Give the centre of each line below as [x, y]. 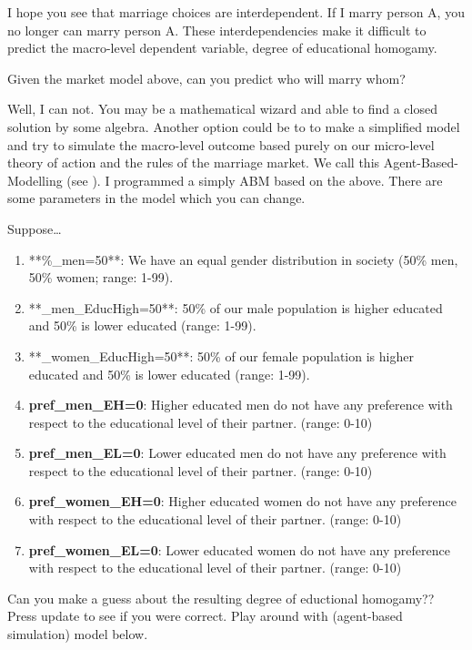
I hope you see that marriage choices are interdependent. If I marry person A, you [236, 12]
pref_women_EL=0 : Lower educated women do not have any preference [239, 549]
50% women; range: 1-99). [101, 277]
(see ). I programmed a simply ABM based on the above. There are [255, 180]
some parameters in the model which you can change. [156, 198]
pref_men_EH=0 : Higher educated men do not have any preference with [241, 405]
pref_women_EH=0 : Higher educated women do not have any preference [242, 501]
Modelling [35, 180]
